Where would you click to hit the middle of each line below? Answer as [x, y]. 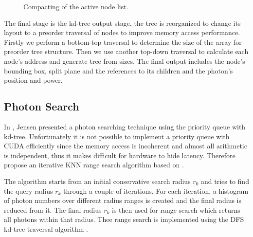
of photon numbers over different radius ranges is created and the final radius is [123, 200]
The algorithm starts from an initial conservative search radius [97, 181]
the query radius [28, 191]
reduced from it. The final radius [53, 210]
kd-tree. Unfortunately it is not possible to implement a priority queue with [117, 136]
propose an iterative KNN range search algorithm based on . [94, 165]
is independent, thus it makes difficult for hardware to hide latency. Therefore [120, 155]
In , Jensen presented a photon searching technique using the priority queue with [125, 126]
